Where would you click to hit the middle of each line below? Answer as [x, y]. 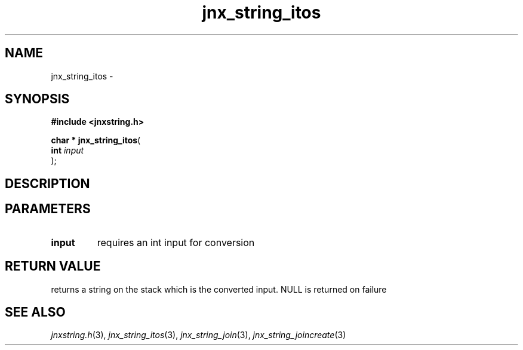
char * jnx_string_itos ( [96, 140]
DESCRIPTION [47, 183]
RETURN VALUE [53, 266]
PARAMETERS [48, 209]
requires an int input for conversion [176, 242]
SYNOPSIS [37, 99]
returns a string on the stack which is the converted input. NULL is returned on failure [219, 289]
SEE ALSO [35, 312]
